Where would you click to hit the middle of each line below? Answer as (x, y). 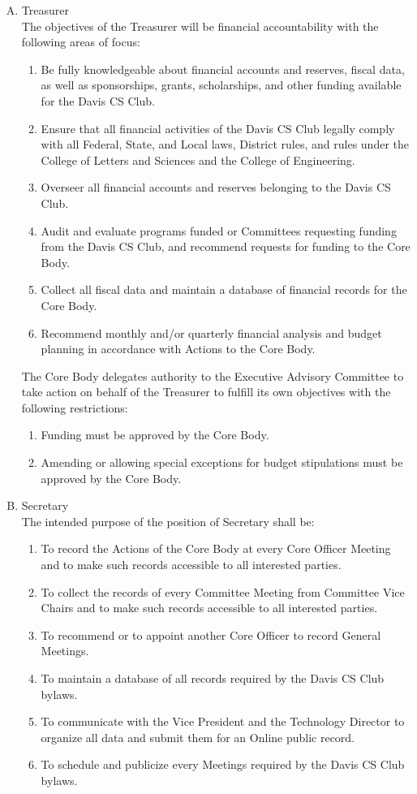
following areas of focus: (81, 42)
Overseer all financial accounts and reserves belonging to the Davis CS (216, 187)
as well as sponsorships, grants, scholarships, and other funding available (221, 85)
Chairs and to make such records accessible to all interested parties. (209, 608)
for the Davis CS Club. (98, 100)
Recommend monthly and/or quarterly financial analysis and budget (211, 332)
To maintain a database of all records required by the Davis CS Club (213, 678)
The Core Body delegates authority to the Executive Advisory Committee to (213, 375)
